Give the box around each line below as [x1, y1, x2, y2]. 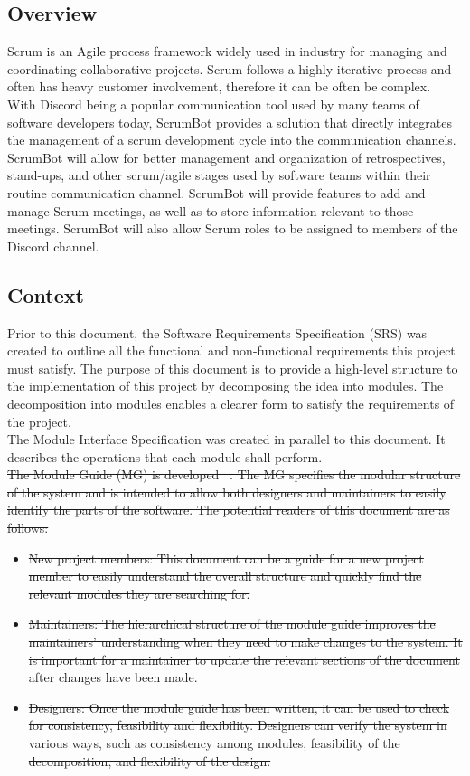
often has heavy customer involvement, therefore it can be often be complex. [7, 77, 431, 96]
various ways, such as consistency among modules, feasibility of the [28, 733, 400, 752]
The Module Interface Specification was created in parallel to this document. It [7, 430, 446, 449]
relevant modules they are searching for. [28, 583, 250, 602]
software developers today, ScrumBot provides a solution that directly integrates [7, 112, 452, 131]
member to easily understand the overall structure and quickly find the [28, 566, 422, 585]
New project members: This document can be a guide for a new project [28, 548, 424, 567]
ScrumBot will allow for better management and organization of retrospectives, [7, 147, 446, 166]
